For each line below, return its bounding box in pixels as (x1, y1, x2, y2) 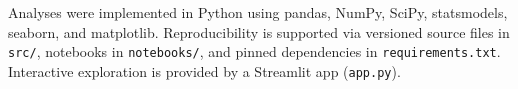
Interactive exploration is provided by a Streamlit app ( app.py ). (8, 60, 401, 81)
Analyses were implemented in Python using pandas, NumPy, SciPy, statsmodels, (8, 2, 508, 22)
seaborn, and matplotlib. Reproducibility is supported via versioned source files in (8, 21, 510, 42)
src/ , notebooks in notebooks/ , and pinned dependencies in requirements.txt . (8, 41, 501, 62)
